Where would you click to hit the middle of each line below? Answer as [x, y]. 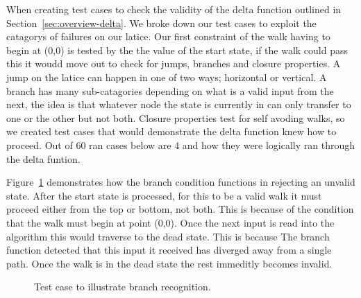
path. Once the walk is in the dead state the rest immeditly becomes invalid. [169, 263]
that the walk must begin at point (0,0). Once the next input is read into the [170, 222]
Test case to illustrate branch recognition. [123, 287]
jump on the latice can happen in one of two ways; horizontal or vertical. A [167, 77]
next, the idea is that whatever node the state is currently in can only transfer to [179, 104]
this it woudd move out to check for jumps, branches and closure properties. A [174, 63]
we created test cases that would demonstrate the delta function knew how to [171, 131]
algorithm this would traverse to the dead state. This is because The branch [168, 236]
